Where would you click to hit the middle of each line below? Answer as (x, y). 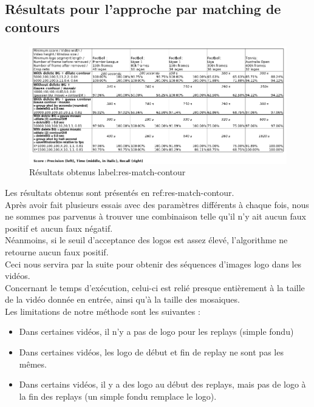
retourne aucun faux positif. (57, 251)
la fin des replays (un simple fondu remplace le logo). (118, 396)
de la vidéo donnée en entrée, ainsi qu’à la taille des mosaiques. (122, 299)
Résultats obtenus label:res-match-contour (108, 172)
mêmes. (33, 364)
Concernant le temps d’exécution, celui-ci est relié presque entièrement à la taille (155, 287)
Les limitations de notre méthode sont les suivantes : (103, 311)
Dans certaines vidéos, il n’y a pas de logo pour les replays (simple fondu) (156, 331)
